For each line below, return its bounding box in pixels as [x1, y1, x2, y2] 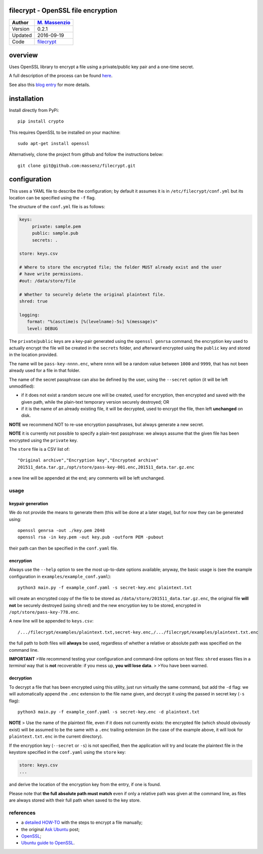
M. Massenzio [37, 19, 70, 26]
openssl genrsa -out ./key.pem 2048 [18, 528, 105, 533]
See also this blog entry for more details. [9, 82, 90, 88]
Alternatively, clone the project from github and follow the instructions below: [9, 151, 164, 158]
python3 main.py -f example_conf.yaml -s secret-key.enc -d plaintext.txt [18, 709, 200, 714]
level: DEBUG [27, 326, 58, 331]
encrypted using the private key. [9, 437, 78, 443]
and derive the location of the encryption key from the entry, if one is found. [9, 782, 161, 787]
